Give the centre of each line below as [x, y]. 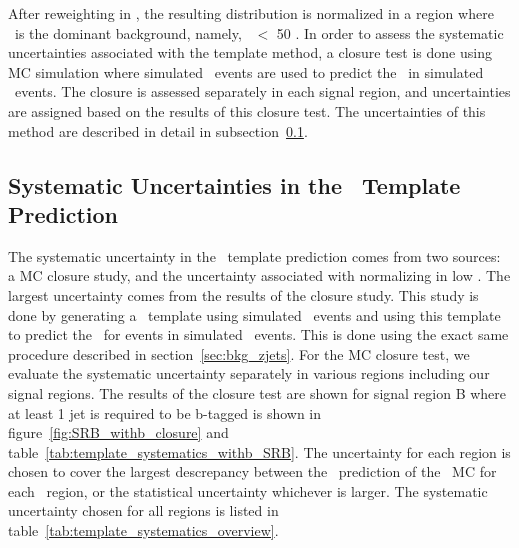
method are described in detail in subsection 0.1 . [158, 130]
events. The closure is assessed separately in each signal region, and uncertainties [262, 91]
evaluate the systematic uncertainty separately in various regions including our [249, 373]
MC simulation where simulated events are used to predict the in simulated [246, 71]
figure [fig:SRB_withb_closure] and [118, 432]
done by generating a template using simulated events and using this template [254, 314]
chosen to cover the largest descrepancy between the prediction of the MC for [252, 471]
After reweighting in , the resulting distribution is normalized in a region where [251, 13]
